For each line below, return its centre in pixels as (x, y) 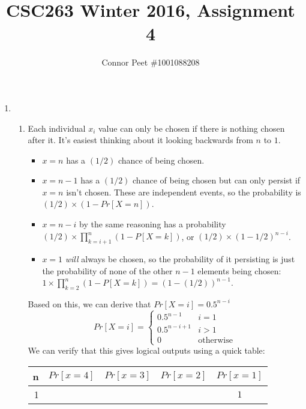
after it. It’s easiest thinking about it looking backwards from (140, 140)
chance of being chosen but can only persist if (217, 180)
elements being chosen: (239, 270)
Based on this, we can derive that (89, 303)
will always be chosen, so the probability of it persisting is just (180, 258)
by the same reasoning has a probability (153, 224)
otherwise (215, 340)
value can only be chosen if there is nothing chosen (192, 128)
